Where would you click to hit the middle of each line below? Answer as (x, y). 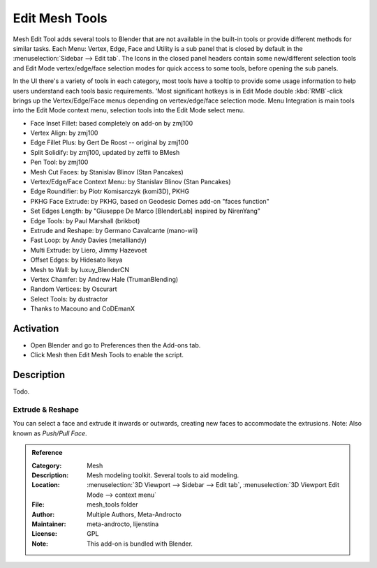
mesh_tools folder (112, 505)
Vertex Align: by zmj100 (64, 133)
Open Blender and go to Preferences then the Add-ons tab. (116, 345)
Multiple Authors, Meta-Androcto (134, 514)
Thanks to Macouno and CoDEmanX (83, 309)
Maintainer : (49, 524)
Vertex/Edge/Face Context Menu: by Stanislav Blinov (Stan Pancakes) (131, 182)
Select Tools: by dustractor (69, 299)
